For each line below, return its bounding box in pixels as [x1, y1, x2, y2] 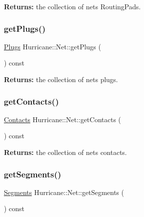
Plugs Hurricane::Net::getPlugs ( [4, 41, 101, 51]
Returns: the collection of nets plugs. [4, 74, 118, 84]
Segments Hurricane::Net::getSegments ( [4, 187, 124, 197]
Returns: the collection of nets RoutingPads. [4, 1, 141, 11]
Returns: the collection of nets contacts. [4, 147, 127, 157]
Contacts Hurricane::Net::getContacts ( [4, 114, 121, 124]
